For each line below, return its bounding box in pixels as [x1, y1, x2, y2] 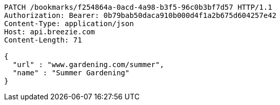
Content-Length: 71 [4, 36, 82, 44]
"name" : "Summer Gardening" [12, 69, 130, 77]
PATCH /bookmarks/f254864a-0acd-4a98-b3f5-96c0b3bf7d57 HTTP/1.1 [4, 3, 272, 11]
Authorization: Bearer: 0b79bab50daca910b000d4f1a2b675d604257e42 [4, 11, 277, 19]
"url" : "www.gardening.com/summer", [12, 60, 164, 69]
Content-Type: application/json [4, 19, 134, 28]
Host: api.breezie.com [4, 28, 95, 36]
